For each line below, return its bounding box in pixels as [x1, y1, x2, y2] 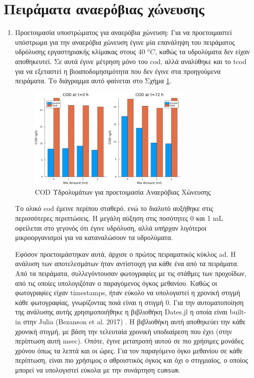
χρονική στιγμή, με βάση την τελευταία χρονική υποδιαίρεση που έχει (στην [15, 326, 232, 336]
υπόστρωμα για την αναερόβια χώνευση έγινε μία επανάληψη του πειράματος [15, 36, 235, 47]
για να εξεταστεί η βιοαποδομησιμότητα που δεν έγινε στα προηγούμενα [15, 66, 221, 76]
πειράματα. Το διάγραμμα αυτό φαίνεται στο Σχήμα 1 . [15, 75, 172, 86]
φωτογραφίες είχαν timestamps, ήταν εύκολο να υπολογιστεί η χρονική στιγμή [15, 287, 240, 298]
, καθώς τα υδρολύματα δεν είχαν [155, 46, 250, 57]
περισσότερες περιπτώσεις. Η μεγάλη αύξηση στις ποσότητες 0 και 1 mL [15, 212, 223, 223]
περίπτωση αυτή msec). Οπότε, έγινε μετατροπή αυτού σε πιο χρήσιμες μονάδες [15, 336, 244, 346]
